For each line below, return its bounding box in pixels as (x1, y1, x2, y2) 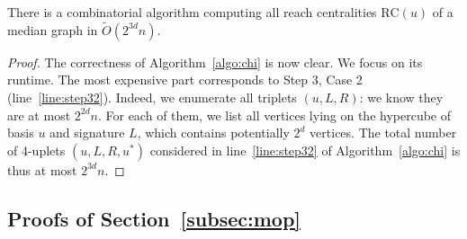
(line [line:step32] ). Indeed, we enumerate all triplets (7, 88, 297, 106)
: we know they (359, 88, 444, 106)
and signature (49, 123, 125, 142)
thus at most (7, 160, 77, 179)
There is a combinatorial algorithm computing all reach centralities (7, 3, 377, 21)
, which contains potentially (137, 123, 290, 142)
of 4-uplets (7, 140, 66, 159)
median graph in (7, 20, 98, 39)
